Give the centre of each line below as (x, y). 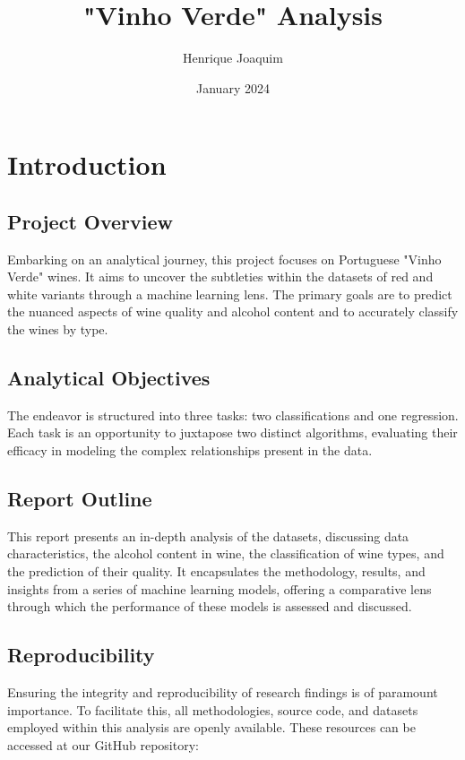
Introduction (87, 164)
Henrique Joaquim (233, 58)
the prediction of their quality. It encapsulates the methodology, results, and (216, 571)
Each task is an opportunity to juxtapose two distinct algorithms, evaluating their (232, 432)
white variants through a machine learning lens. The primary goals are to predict (230, 294)
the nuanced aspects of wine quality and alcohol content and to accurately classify (233, 311)
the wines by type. (58, 329)
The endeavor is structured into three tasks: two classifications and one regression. (233, 415)
